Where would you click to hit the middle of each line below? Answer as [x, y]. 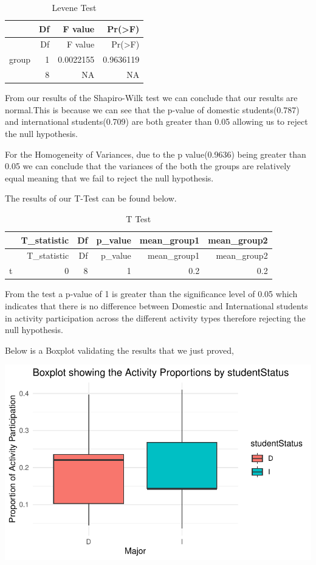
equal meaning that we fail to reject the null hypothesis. [109, 177]
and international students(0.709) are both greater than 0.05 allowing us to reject [156, 121]
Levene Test [74, 7]
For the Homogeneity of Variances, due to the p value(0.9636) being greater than [156, 154]
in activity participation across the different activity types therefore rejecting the [155, 318]
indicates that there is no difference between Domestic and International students [156, 305]
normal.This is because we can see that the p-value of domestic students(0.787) [152, 109]
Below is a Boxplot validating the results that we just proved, [119, 350]
